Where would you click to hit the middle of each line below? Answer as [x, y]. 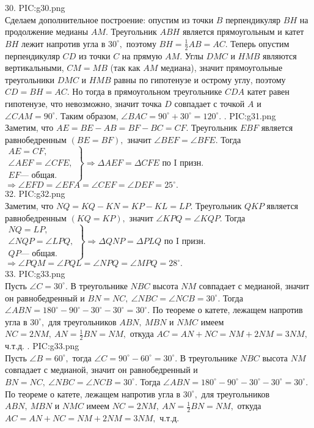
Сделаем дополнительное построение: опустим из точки [109, 19]
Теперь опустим [260, 43]
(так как [125, 68]
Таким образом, [89, 115]
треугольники [30, 79]
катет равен [268, 91]
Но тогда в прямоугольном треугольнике [147, 91]
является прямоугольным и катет [243, 31]
